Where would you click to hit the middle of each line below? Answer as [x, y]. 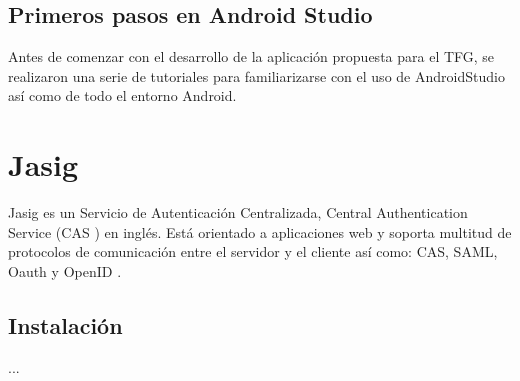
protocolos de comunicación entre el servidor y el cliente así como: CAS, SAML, [253, 251]
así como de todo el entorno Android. [122, 95]
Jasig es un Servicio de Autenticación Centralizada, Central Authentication [238, 212]
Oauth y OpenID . [65, 270]
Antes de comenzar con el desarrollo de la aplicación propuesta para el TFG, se [251, 56]
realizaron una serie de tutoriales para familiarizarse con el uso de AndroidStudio [256, 75]
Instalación [65, 324]
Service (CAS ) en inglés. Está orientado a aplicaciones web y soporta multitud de [260, 231]
